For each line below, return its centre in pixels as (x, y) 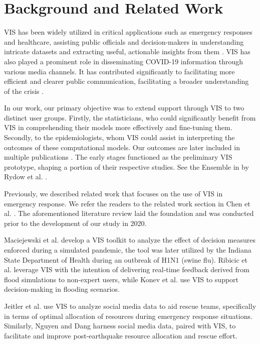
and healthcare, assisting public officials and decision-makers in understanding (124, 41)
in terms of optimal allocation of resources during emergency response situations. (128, 316)
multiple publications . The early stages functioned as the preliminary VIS (118, 157)
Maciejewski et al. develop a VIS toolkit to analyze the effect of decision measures (130, 240)
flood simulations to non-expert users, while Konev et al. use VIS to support (121, 279)
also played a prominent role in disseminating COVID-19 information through (124, 61)
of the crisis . (24, 91)
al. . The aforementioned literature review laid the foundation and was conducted (129, 213)
